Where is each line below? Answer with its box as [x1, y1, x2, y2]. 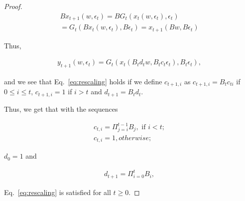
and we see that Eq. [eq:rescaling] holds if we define [4, 76, 162, 86]
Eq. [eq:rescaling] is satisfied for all [4, 187, 111, 197]
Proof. [4, 1, 22, 11]
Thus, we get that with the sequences [4, 103, 118, 114]
